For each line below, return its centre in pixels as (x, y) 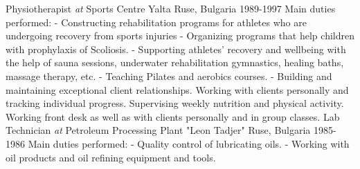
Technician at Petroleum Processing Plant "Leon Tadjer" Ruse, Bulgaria (158, 130)
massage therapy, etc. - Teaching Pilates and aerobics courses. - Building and (169, 76)
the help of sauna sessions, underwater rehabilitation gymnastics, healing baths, (175, 62)
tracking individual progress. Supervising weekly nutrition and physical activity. (175, 103)
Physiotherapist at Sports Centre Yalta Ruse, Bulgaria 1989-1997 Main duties (171, 8)
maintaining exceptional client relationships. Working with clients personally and (177, 89)
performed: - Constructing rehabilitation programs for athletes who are (156, 22)
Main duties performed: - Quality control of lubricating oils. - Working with (189, 143)
